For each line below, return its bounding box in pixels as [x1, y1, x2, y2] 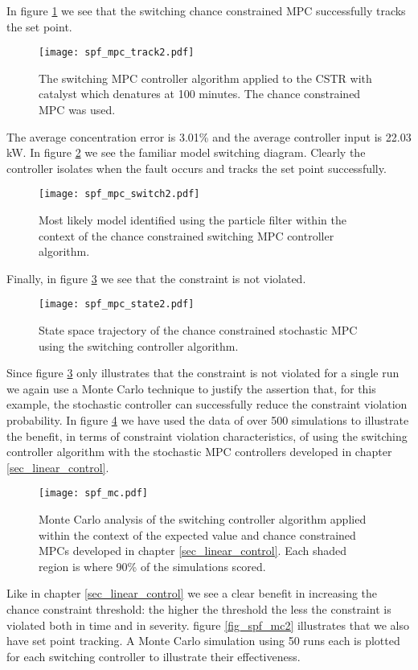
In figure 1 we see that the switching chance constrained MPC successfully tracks [6, 2, 406, 18]
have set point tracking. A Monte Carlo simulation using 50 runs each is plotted [6, 632, 400, 649]
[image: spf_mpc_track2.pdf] [39, 47, 195, 59]
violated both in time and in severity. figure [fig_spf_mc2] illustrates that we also [6, 616, 410, 633]
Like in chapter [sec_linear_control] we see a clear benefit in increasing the [6, 585, 378, 602]
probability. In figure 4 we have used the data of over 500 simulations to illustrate [6, 412, 409, 429]
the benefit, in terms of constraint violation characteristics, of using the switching [6, 427, 408, 444]
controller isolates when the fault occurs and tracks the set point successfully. [6, 159, 387, 176]
